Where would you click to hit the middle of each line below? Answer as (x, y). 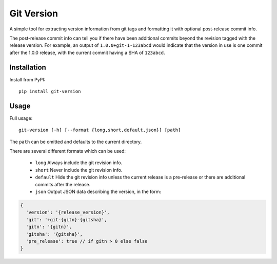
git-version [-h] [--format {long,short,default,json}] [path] (100, 130)
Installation (28, 67)
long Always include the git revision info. (79, 163)
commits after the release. (63, 184)
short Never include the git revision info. (79, 170)
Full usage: (21, 118)
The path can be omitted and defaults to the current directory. (76, 142)
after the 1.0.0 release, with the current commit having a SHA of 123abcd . (87, 52)
